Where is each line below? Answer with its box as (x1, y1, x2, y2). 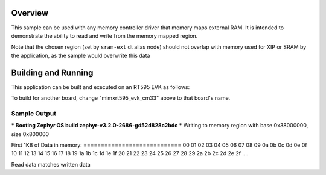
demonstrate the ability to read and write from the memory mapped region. (11, 32, 198, 39)
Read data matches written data (11, 161, 91, 168)
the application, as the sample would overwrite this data (11, 52, 150, 59)
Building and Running (11, 67, 94, 78)
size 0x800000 (11, 130, 50, 138)
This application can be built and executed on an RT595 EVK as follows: (11, 83, 190, 90)
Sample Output (11, 109, 57, 117)
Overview (11, 8, 49, 18)
